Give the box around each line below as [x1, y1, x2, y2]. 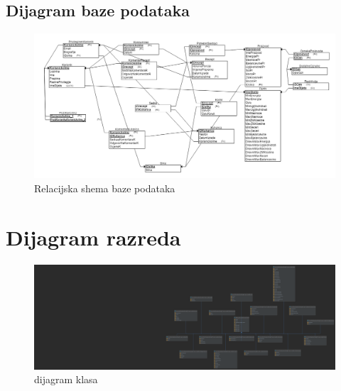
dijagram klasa [34, 372, 98, 387]
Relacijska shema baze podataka [34, 180, 175, 195]
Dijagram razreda [6, 222, 181, 251]
